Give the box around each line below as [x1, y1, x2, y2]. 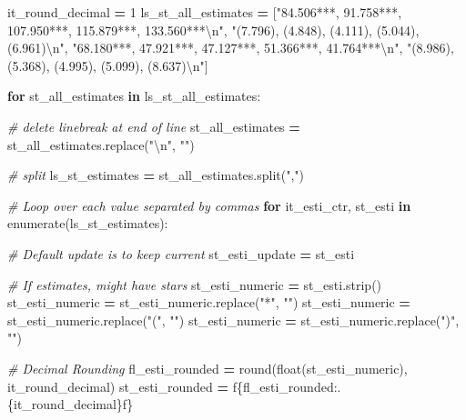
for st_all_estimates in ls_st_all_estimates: [7, 86, 261, 105]
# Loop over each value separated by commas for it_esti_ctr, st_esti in [7, 195, 411, 215]
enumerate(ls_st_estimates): [7, 214, 168, 233]
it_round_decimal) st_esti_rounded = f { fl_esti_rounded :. [7, 376, 341, 395]
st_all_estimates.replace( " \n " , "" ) [7, 135, 195, 154]
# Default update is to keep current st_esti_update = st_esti [7, 244, 355, 263]
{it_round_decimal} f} [7, 395, 134, 414]
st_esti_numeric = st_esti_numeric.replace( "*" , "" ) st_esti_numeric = [7, 293, 410, 312]
